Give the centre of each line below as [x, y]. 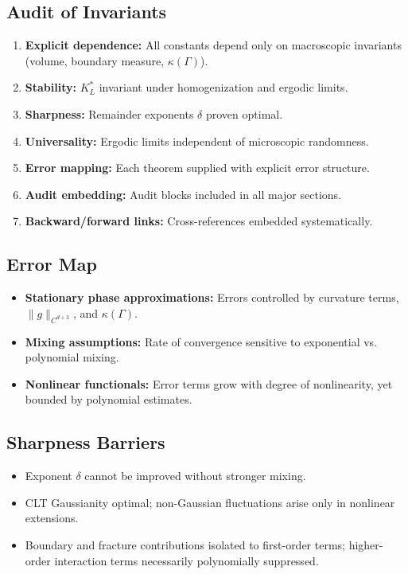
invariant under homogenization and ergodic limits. [223, 87]
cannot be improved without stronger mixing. [195, 476]
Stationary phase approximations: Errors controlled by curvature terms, [212, 297]
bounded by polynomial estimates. [109, 399]
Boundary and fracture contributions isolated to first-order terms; [185, 544]
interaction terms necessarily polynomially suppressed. [187, 560]
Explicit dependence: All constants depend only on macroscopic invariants [213, 45]
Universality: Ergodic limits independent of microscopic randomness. [197, 141]
